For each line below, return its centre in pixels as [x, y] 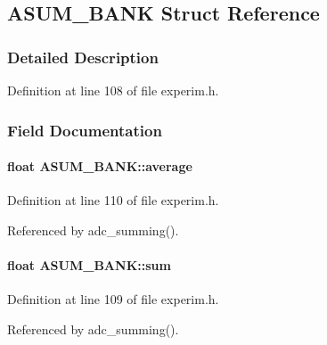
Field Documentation [85, 130]
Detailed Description [83, 57]
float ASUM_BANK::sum [89, 265]
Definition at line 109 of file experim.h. [113, 299]
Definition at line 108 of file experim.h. [113, 90]
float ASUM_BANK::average [100, 166]
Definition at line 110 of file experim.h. [113, 200]
